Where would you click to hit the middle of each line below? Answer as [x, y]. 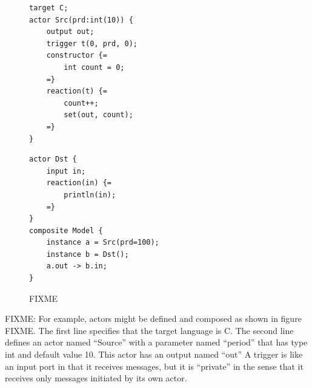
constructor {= [77, 56]
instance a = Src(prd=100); [103, 243]
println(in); [90, 195]
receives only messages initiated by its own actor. [96, 378]
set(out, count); [98, 115]
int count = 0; [94, 67]
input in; [66, 171]
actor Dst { [53, 159]
